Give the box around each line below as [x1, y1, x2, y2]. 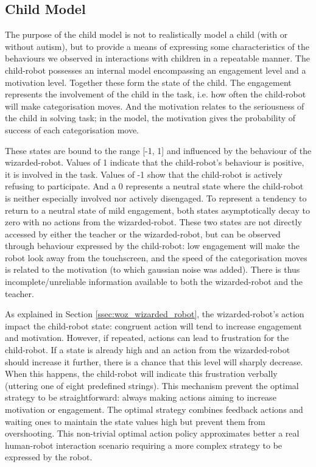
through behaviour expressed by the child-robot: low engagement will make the [5, 239, 300, 252]
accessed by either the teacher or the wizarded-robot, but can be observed [5, 227, 281, 240]
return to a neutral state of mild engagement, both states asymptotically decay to [5, 203, 310, 216]
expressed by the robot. [5, 451, 93, 463]
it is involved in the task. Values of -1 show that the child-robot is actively [5, 167, 283, 180]
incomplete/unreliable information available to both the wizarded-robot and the [5, 275, 303, 288]
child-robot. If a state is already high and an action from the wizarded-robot [5, 343, 290, 356]
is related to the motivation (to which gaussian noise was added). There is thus [5, 263, 300, 276]
